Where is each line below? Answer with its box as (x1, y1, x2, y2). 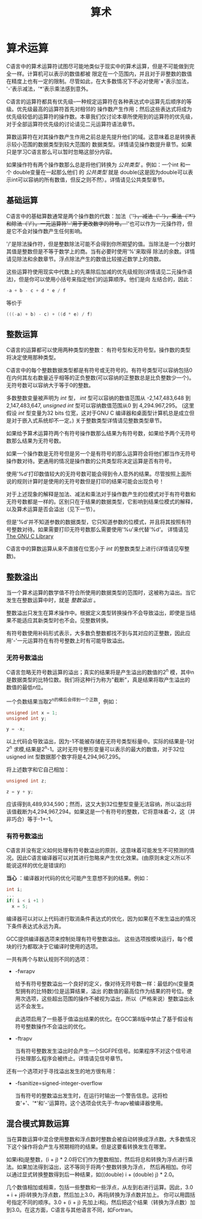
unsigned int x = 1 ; (6, 710, 58, 716)
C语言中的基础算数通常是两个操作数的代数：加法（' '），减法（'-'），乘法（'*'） (6, 212, 196, 219)
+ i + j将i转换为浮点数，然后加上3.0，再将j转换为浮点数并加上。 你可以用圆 (6, 1191, 191, 1199)
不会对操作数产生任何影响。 (16, 227, 85, 234)
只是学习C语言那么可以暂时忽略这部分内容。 (6, 148, 116, 155)
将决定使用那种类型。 (6, 354, 59, 361)
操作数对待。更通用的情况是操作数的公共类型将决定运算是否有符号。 (6, 457, 175, 465)
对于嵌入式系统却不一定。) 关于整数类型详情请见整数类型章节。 (11, 417, 165, 424)
